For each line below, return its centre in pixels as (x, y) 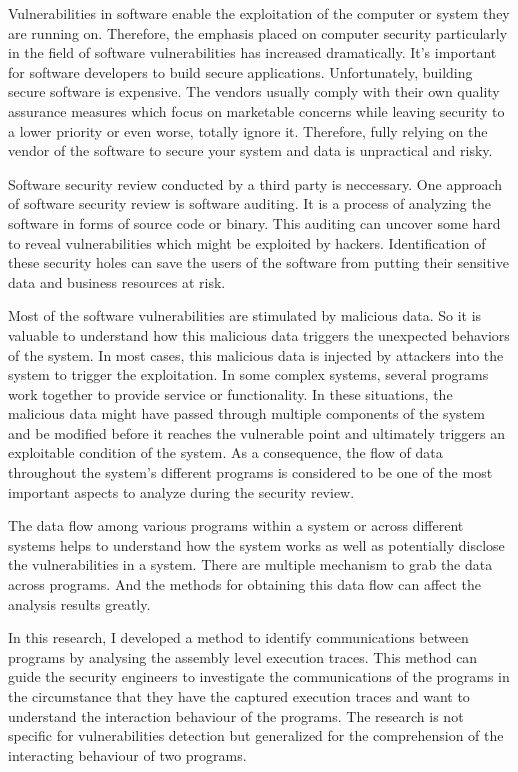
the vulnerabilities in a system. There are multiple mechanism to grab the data (250, 564)
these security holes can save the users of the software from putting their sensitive (258, 262)
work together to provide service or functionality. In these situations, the (230, 393)
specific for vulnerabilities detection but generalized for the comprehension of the (256, 735)
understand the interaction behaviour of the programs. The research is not (236, 715)
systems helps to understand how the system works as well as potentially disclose (256, 544)
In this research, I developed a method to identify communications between (238, 637)
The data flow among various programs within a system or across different (236, 525)
